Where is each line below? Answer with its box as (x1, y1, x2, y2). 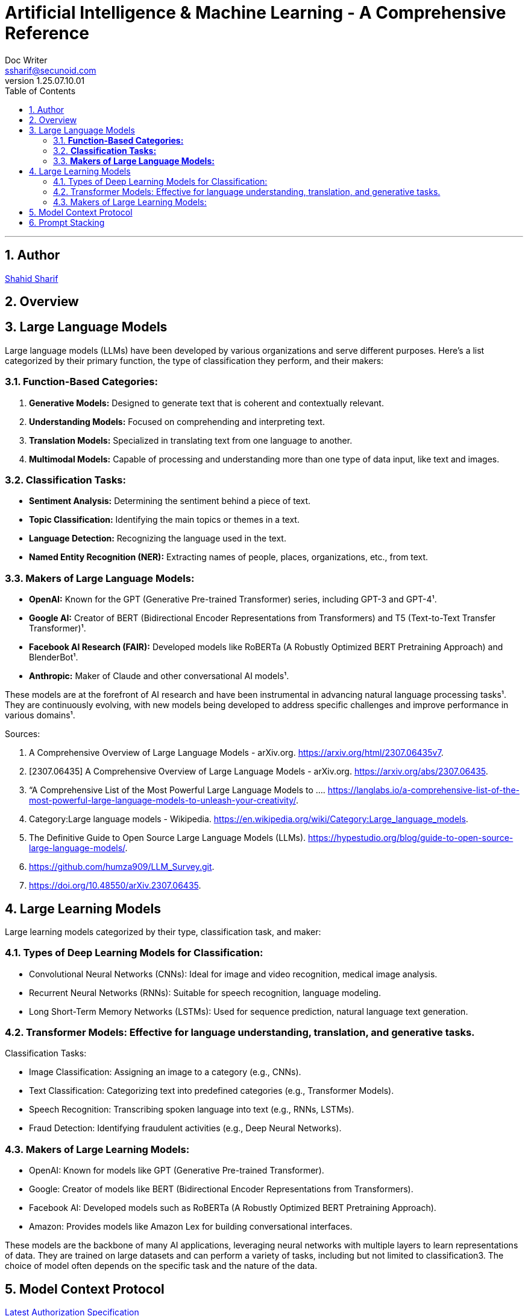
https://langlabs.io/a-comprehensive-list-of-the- (327, 785, 520, 796)
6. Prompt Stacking (29, 217, 105, 228)
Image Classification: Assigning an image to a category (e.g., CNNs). (29, 1067, 301, 1078)
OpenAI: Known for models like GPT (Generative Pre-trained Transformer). (29, 1165, 324, 1176)
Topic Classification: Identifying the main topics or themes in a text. (29, 514, 300, 525)
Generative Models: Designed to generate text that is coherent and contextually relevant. (29, 397, 384, 408)
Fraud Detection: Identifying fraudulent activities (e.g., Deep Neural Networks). (29, 1123, 342, 1134)
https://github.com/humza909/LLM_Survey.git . (29, 861, 215, 872)
